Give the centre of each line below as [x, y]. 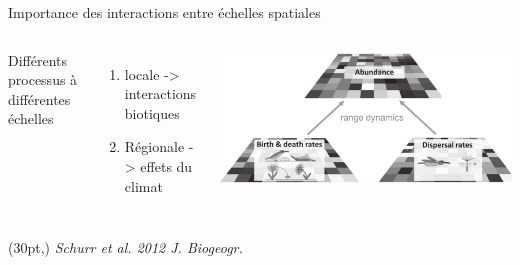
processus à [43, 79]
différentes [39, 98]
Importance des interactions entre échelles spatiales [164, 12]
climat [143, 185]
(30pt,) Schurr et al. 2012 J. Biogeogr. [125, 247]
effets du [166, 165]
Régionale [154, 146]
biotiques [152, 112]
